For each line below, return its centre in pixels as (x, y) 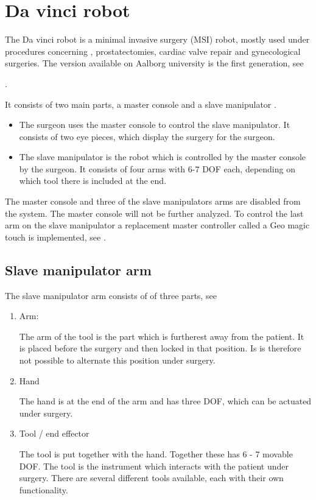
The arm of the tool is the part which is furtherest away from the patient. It (162, 336)
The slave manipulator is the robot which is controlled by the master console (163, 157)
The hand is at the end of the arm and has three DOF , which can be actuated (165, 401)
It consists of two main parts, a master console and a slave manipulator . (141, 104)
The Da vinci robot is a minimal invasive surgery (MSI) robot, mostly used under (157, 39)
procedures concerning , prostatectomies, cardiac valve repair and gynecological (153, 51)
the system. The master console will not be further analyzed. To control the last (154, 213)
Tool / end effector (54, 433)
